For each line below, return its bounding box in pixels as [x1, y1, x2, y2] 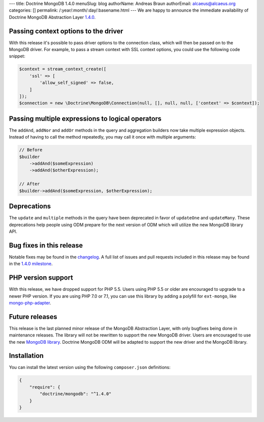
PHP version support [9, 274, 73, 282]
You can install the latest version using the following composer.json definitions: [9, 365, 171, 370]
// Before [19, 147, 43, 153]
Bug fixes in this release [9, 241, 83, 249]
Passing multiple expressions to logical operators [9, 114, 162, 123]
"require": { [29, 384, 61, 390]
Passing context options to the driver [9, 27, 123, 35]
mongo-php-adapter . [9, 299, 51, 306]
